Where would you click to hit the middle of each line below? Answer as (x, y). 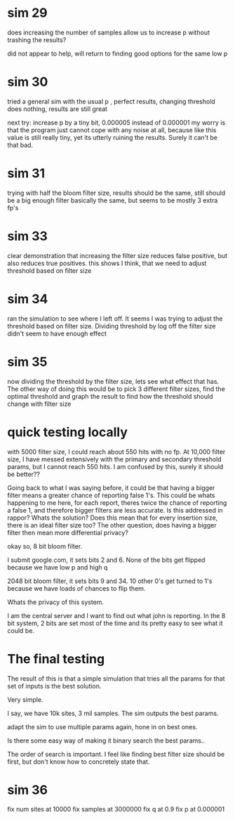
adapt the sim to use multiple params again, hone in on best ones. (102, 726)
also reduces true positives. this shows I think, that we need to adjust (107, 263)
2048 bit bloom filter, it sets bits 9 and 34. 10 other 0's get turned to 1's (110, 581)
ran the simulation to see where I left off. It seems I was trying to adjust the (115, 319)
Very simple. (25, 699)
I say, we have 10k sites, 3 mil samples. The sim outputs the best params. (113, 713)
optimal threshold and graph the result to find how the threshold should (110, 396)
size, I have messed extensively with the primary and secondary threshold (115, 459)
